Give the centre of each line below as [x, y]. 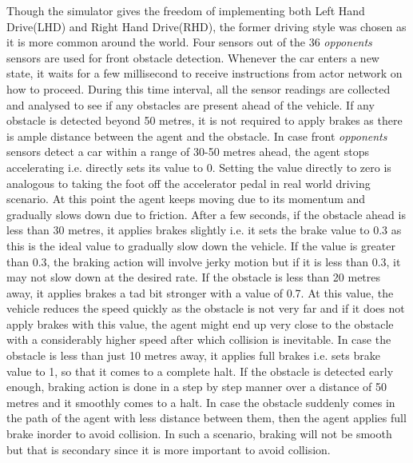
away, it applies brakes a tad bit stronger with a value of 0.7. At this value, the [200, 292]
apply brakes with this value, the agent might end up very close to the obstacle [200, 323]
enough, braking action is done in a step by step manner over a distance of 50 [197, 387]
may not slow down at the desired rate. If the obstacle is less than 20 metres [194, 277]
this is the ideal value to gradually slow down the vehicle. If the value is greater [201, 245]
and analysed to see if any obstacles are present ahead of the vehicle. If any [191, 104]
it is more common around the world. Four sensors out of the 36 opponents [189, 42]
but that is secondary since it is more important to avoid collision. [169, 449]
